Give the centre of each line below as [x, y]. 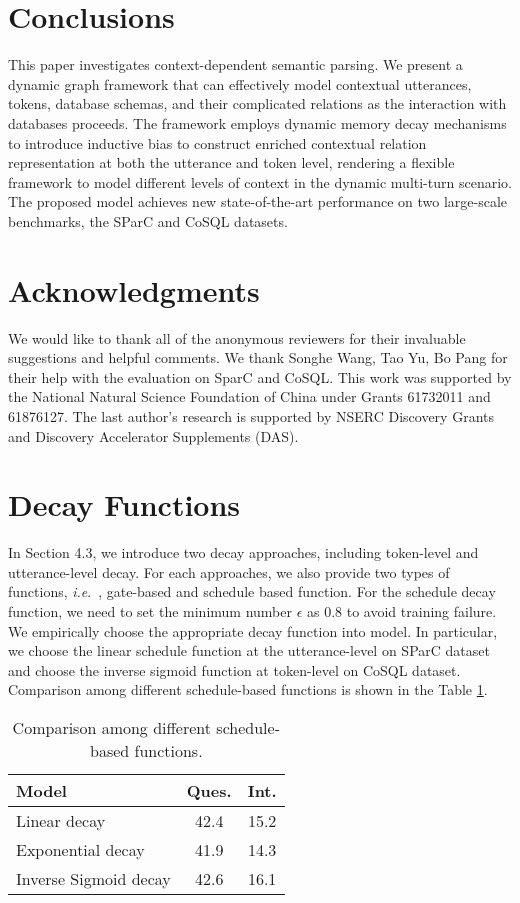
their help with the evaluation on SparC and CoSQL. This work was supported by [260, 376]
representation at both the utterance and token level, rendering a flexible [231, 162]
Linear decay [61, 821]
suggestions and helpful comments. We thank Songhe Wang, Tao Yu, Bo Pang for [258, 357]
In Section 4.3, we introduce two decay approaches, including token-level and [243, 552]
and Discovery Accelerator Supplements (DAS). [153, 435]
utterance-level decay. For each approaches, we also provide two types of [229, 571]
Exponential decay [80, 850]
